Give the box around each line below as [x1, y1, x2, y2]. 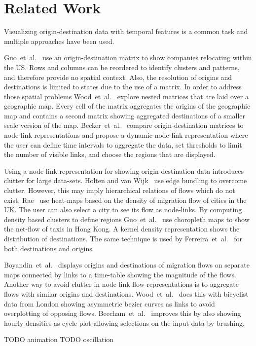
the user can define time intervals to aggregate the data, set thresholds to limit [4, 139, 242, 150]
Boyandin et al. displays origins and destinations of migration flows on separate [4, 260, 250, 270]
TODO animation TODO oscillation [4, 334, 114, 345]
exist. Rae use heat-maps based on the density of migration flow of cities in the [4, 194, 247, 205]
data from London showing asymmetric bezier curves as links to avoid [4, 298, 215, 308]
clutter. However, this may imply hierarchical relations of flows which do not [4, 185, 235, 195]
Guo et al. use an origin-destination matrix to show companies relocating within [4, 52, 252, 63]
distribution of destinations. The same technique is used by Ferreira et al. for [4, 233, 243, 243]
